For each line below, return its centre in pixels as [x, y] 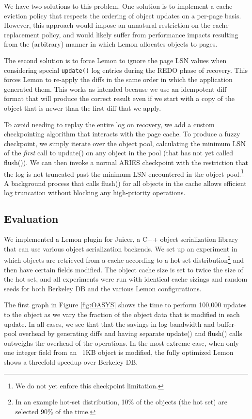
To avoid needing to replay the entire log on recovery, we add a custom [109, 124]
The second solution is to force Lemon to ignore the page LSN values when [115, 60]
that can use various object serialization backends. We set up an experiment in [121, 248]
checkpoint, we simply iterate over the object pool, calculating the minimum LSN [125, 143]
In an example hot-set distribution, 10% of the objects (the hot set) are [121, 402]
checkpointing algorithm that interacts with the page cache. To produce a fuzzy [122, 134]
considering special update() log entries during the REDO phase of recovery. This [126, 70]
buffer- [227, 324]
